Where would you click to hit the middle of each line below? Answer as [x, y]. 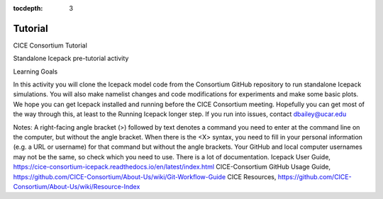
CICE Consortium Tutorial [50, 45]
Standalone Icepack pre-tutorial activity [71, 58]
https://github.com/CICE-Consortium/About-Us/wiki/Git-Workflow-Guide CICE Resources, [145, 176]
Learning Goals [35, 72]
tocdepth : [28, 8]
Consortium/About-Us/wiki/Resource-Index [77, 186]
